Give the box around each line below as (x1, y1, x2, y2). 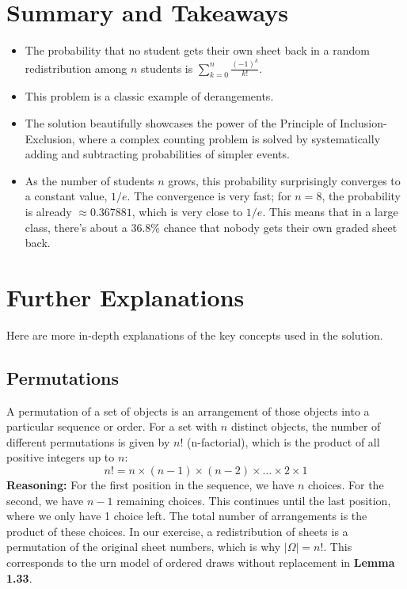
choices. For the (308, 477, 384, 493)
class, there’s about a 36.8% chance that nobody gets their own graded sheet (25, 218, 397, 235)
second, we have (6, 492, 84, 508)
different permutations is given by (6, 433, 170, 450)
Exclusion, (25, 130, 75, 146)
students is (141, 59, 193, 76)
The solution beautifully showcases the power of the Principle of (25, 114, 337, 131)
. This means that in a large (262, 203, 398, 219)
